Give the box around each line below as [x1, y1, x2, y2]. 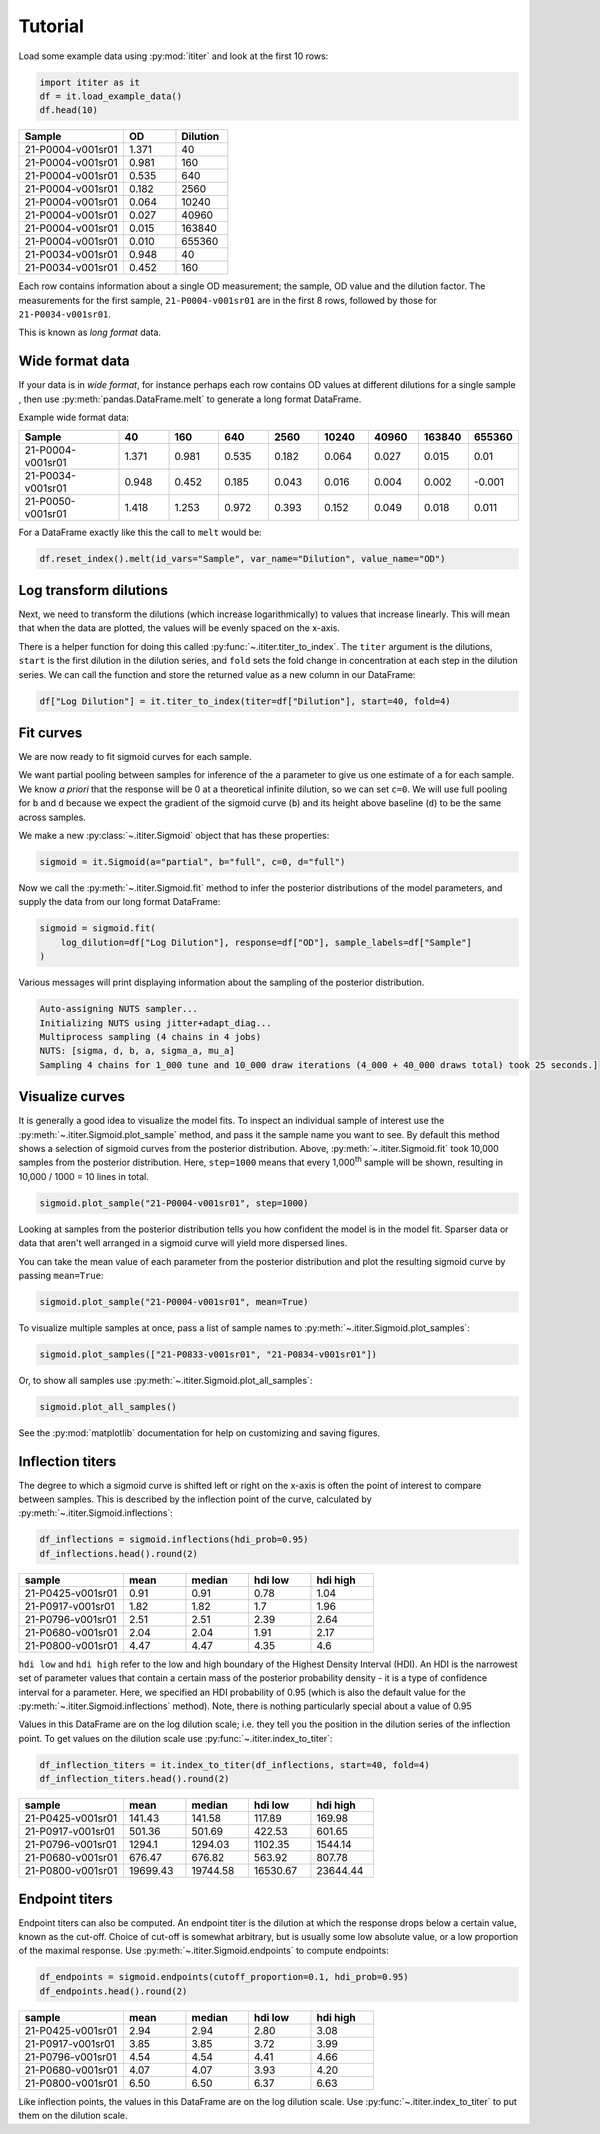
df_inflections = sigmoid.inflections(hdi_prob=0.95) [39, 1534, 309, 1545]
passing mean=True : [18, 1269, 104, 1281]
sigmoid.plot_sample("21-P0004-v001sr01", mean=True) [39, 1296, 309, 1307]
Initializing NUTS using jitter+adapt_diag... [39, 1017, 272, 1029]
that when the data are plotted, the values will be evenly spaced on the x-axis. [18, 622, 340, 634]
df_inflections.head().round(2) [39, 1548, 199, 1559]
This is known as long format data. [18, 326, 162, 339]
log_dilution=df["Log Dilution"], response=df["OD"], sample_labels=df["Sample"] [60, 936, 472, 948]
